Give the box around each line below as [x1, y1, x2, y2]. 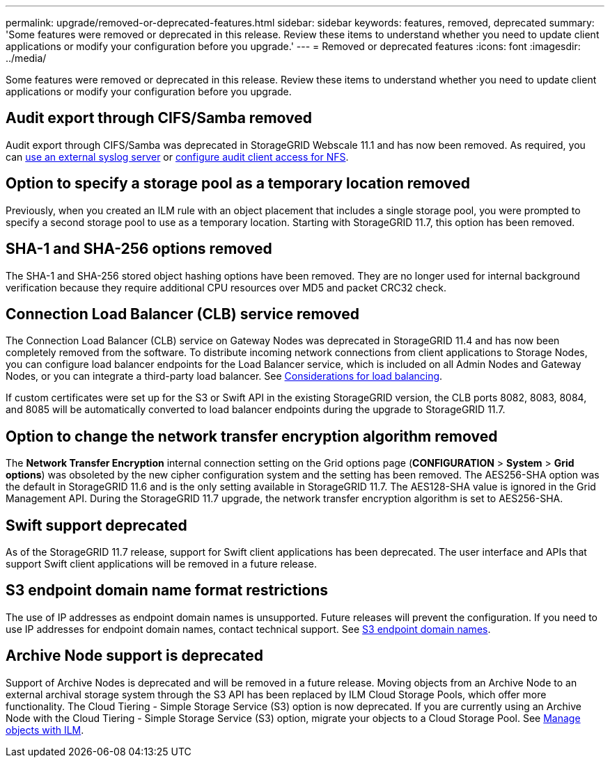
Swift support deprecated [6, 516, 187, 534]
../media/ [6, 52, 47, 64]
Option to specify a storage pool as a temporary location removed [6, 175, 470, 193]
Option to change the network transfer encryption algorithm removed [6, 427, 498, 445]
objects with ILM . [6, 723, 84, 736]
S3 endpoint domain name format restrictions [6, 581, 329, 600]
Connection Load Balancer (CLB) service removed [6, 305, 360, 323]
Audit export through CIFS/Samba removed [6, 109, 313, 127]
